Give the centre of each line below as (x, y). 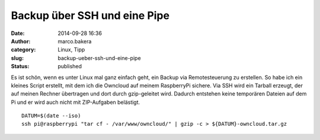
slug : (17, 58)
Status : (20, 66)
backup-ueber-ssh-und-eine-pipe (100, 58)
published (70, 66)
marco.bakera (75, 41)
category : (23, 50)
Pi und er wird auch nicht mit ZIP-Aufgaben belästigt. (76, 102)
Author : (21, 41)
